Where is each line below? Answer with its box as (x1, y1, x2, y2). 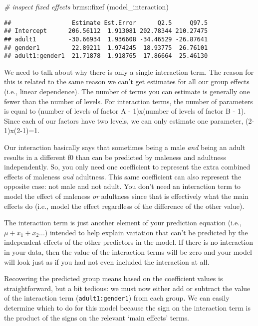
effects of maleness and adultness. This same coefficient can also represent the (4, 171, 242, 181)
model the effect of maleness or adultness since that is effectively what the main (4, 191, 249, 201)
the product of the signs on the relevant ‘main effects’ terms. (4, 312, 189, 323)
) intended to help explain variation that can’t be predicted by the (44, 227, 248, 237)
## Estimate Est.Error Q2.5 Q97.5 (4, 19, 208, 26)
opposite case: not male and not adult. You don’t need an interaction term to (4, 181, 241, 191)
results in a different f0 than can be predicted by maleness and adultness (4, 152, 226, 162)
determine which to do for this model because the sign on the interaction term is (4, 303, 251, 313)
